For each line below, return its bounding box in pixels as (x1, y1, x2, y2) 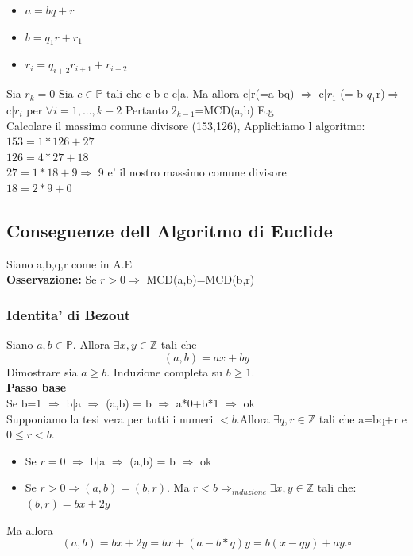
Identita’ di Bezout (6, 304, 131, 324)
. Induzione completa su (106, 363, 223, 380)
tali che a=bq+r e (318, 410, 407, 427)
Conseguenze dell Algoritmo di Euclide (6, 218, 333, 242)
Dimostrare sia (6, 363, 78, 380)
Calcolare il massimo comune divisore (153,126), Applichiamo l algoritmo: (6, 117, 365, 133)
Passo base (6, 379, 67, 396)
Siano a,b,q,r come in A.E (6, 255, 133, 272)
